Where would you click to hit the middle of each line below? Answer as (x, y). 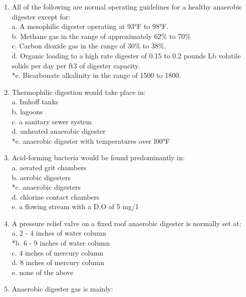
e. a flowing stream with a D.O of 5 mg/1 (75, 206)
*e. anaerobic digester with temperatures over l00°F (91, 141)
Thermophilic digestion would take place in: (79, 92)
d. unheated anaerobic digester (59, 131)
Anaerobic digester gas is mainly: (62, 289)
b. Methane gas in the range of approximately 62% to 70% (101, 36)
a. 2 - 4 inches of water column (59, 233)
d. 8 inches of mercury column (58, 262)
